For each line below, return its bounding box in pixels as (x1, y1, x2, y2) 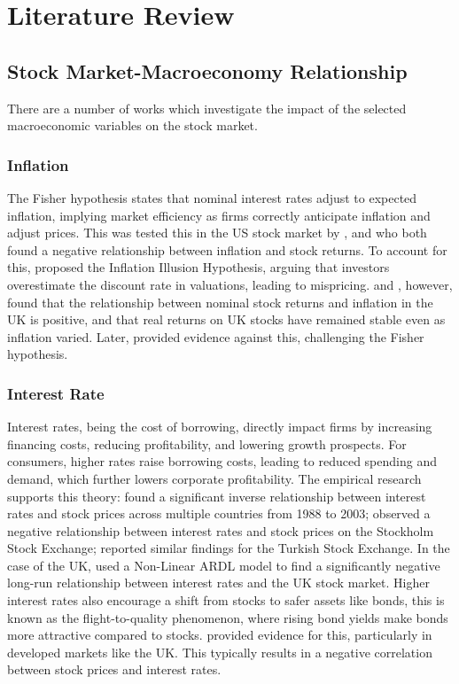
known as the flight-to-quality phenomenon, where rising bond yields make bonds (7, 608, 448, 626)
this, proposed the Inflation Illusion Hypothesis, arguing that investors (7, 258, 390, 276)
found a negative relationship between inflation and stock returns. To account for (7, 240, 447, 259)
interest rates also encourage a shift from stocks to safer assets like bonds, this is (7, 591, 445, 610)
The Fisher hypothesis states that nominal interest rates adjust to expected (7, 188, 417, 206)
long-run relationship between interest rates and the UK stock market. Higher (7, 573, 430, 592)
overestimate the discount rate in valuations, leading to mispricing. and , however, (7, 275, 453, 293)
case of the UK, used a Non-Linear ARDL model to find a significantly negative (7, 556, 440, 574)
